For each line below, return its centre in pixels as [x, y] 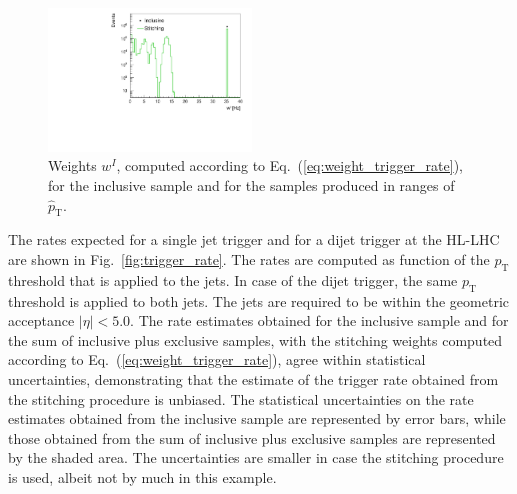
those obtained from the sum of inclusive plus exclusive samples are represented [252, 437]
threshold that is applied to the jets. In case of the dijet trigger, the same [233, 279]
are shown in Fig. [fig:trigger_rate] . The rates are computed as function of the [249, 259]
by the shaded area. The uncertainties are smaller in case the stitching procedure [256, 457]
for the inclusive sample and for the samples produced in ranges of [251, 185]
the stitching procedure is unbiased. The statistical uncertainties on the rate [241, 398]
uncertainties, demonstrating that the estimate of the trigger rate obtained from [253, 378]
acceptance [41, 320]
